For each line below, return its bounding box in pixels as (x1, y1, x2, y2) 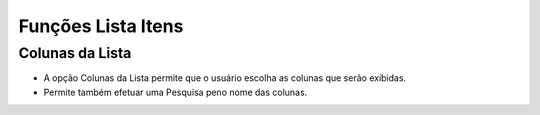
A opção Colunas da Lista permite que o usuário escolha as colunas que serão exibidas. (43, 72, 407, 84)
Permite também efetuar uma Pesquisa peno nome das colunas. (43, 86, 308, 98)
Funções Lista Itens (18, 15, 184, 37)
